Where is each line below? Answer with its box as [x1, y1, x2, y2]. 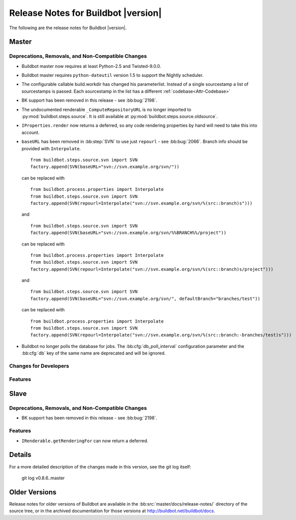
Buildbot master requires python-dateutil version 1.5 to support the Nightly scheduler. [21, 72, 204, 78]
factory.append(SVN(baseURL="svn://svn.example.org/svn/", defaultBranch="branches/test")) [30, 295, 260, 301]
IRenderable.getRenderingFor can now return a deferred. [21, 438, 149, 444]
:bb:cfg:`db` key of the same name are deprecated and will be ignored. [21, 350, 166, 356]
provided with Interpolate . [21, 145, 81, 151]
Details [9, 451, 32, 459]
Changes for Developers [9, 362, 69, 369]
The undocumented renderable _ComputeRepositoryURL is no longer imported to [21, 107, 191, 113]
